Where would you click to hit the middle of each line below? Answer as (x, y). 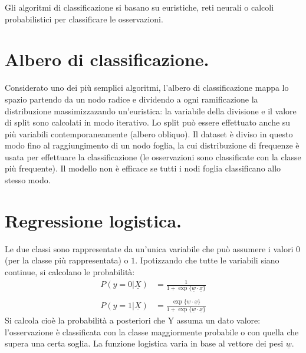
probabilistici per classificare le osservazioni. (84, 19)
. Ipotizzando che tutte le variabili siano (207, 260)
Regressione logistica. (93, 220)
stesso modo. (28, 180)
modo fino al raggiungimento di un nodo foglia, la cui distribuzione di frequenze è (152, 145)
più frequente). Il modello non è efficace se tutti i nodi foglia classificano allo (143, 168)
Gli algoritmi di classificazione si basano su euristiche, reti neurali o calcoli (139, 7)
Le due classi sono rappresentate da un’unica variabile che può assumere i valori (149, 248)
